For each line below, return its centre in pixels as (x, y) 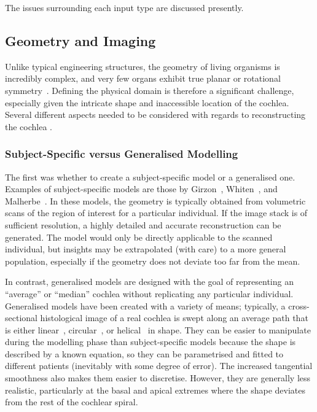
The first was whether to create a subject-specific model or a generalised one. (150, 177)
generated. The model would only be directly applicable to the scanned (139, 237)
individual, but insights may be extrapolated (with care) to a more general (146, 249)
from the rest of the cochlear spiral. (72, 402)
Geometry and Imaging (80, 40)
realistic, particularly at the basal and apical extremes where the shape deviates (155, 390)
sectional (21, 318)
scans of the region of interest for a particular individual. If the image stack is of (156, 213)
